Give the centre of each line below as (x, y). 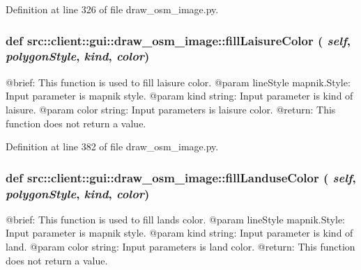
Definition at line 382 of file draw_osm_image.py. (112, 146)
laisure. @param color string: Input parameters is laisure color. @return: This (171, 109)
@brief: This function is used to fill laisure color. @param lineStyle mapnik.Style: (178, 82)
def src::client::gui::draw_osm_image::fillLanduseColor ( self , (181, 177)
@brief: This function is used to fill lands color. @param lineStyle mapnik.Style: (175, 219)
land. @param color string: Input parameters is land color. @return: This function (180, 247)
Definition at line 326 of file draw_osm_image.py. (112, 9)
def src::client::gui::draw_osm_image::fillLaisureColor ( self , (178, 40)
